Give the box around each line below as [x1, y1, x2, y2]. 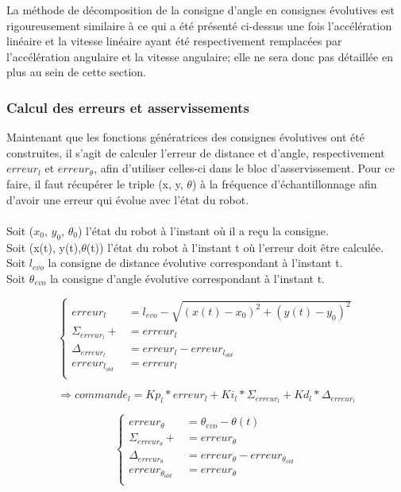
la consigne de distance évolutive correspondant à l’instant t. [48, 254, 343, 271]
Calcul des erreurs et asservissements [6, 97, 249, 117]
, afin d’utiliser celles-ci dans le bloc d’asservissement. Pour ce [94, 160, 395, 176]
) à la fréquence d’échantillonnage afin [191, 175, 377, 192]
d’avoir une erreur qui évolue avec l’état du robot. [6, 191, 249, 207]
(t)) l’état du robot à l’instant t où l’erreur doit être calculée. [86, 238, 384, 255]
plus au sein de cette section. [6, 64, 146, 80]
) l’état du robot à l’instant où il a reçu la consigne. [77, 222, 329, 238]
